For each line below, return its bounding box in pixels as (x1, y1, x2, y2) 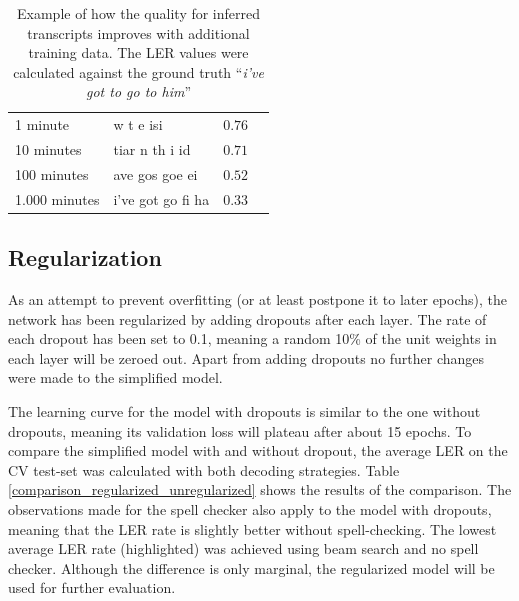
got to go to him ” (86, 81, 192, 102)
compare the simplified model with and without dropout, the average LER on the (8, 440, 508, 461)
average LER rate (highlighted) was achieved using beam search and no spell (8, 538, 479, 559)
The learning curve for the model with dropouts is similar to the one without (8, 401, 481, 422)
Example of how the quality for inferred (17, 3, 261, 23)
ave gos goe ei (113, 163, 198, 184)
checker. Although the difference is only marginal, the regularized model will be (8, 557, 495, 578)
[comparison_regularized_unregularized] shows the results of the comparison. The (8, 479, 512, 500)
